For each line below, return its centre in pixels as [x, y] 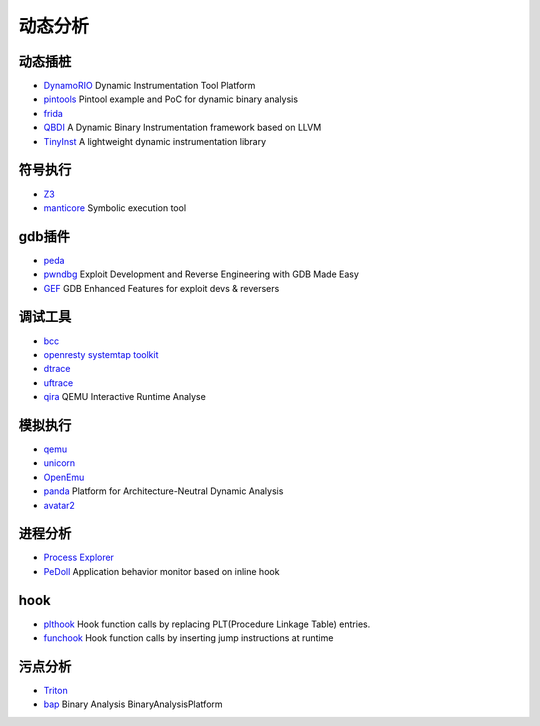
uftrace [58, 382]
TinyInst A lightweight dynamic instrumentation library [155, 141]
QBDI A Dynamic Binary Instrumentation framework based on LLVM [182, 127]
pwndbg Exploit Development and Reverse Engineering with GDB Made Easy [201, 274]
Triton [56, 691]
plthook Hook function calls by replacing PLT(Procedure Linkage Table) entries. [207, 624]
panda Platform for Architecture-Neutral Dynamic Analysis [163, 491]
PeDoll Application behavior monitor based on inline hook [161, 571]
